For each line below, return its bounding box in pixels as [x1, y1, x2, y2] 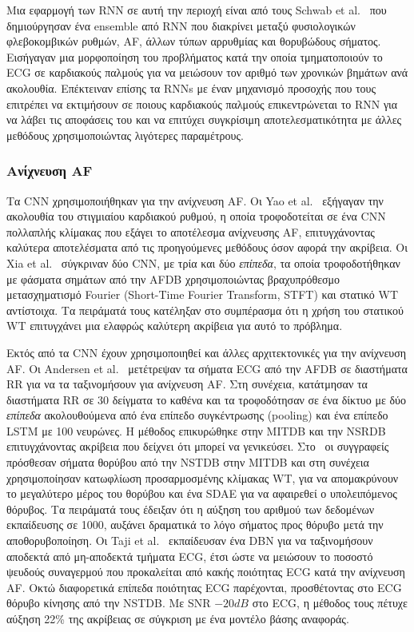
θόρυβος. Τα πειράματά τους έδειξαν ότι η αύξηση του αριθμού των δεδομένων [6, 500, 375, 517]
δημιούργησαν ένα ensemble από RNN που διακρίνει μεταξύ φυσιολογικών [6, 17, 356, 34]
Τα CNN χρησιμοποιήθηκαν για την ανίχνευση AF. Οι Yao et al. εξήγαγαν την [6, 192, 384, 209]
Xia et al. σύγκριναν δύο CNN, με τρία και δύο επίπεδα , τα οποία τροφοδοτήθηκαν [6, 254, 400, 271]
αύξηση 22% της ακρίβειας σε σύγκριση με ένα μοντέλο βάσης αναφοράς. [6, 610, 349, 626]
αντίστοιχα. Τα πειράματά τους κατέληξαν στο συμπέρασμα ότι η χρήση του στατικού [6, 301, 404, 318]
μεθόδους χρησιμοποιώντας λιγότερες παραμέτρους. [6, 126, 244, 143]
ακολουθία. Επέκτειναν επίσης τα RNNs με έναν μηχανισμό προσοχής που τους [6, 79, 376, 96]
